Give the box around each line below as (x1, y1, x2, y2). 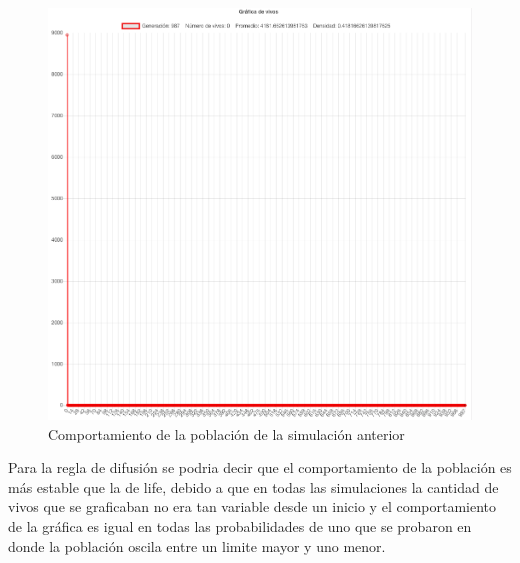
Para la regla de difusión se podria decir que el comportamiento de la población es (8, 457, 512, 478)
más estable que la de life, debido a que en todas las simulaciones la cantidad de (8, 476, 499, 497)
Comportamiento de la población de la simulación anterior (48, 423, 405, 444)
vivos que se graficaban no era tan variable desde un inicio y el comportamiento (8, 496, 497, 517)
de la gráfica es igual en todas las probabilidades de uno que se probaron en (8, 516, 472, 536)
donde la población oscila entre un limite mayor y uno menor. (8, 535, 386, 556)
